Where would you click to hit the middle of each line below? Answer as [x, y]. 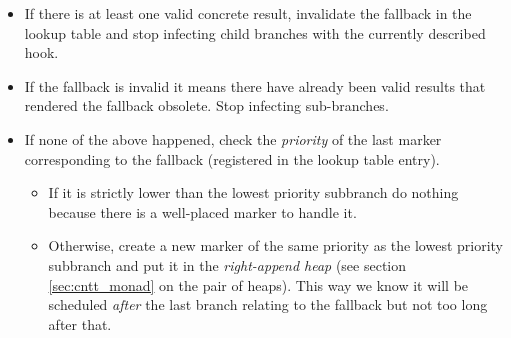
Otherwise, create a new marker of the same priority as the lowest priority [275, 245]
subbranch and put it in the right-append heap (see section [227, 264]
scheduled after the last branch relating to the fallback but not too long [268, 304]
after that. [80, 323]
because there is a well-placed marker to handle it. [202, 211]
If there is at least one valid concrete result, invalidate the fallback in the [248, 13]
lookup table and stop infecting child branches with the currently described [255, 32]
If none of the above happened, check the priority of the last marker [233, 138]
